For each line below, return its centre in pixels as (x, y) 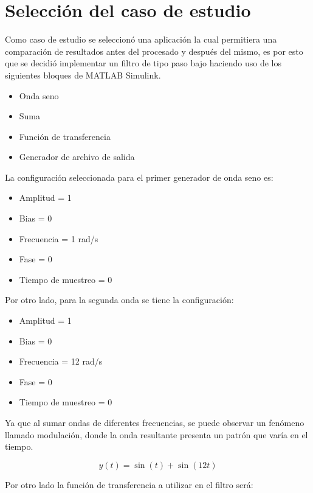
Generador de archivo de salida (77, 157)
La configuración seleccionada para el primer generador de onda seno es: (139, 177)
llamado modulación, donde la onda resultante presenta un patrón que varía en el (156, 434)
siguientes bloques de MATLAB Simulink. (83, 75)
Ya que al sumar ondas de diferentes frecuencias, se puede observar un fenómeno (155, 422)
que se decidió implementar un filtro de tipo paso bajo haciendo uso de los (143, 63)
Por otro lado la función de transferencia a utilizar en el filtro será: (129, 484)
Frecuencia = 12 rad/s (61, 361)
